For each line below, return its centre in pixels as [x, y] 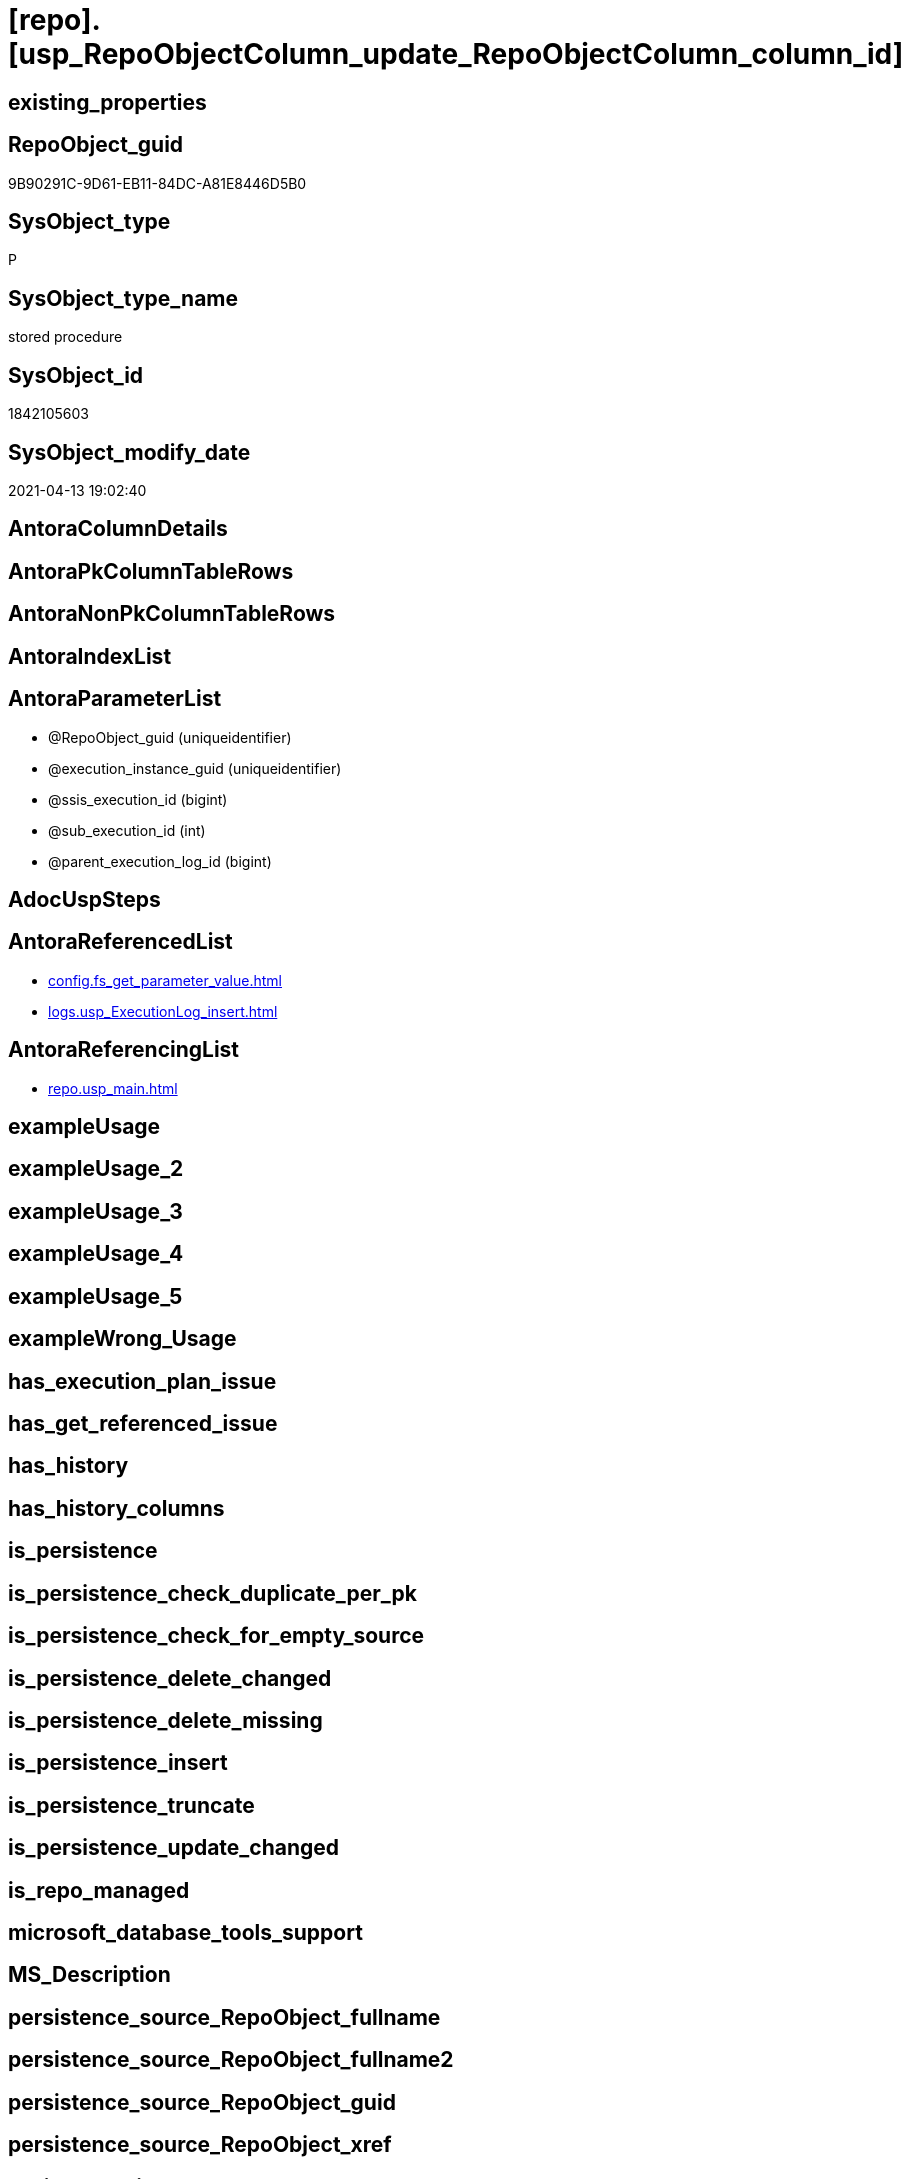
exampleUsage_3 [95, 1211]
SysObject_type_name [123, 298]
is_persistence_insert [118, 1763]
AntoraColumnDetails [118, 529]
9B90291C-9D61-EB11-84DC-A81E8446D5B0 [157, 183]
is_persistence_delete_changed [170, 1678]
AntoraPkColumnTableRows [151, 571]
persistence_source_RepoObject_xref [200, 2145]
